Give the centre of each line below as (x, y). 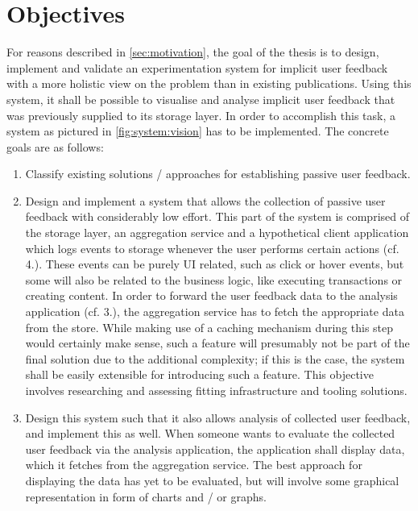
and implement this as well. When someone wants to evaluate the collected (210, 433)
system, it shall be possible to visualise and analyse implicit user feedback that (201, 99)
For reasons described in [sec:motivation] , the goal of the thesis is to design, (193, 52)
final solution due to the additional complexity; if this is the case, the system (215, 358)
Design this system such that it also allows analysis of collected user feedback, (218, 417)
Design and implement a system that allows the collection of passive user (205, 200)
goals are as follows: (55, 146)
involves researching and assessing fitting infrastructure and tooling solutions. (216, 390)
